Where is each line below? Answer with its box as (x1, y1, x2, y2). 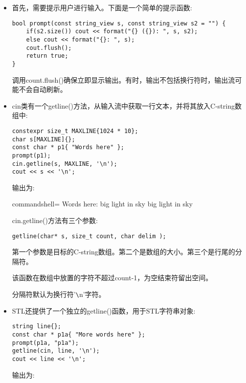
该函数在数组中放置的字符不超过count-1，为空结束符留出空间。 (12, 272, 213, 283)
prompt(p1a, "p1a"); (12, 339, 79, 346)
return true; (26, 52, 68, 60)
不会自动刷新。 (19, 84, 67, 94)
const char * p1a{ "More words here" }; (12, 331, 145, 338)
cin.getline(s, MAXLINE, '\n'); (12, 160, 117, 167)
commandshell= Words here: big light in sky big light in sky (12, 199, 193, 209)
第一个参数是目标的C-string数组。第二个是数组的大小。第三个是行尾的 (12, 247, 235, 257)
